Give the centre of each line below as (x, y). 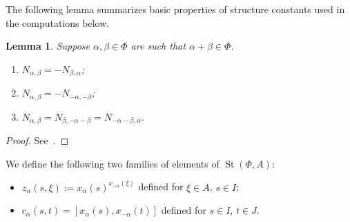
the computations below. (58, 22)
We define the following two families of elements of (113, 163)
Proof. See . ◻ (37, 140)
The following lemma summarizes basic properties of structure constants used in (175, 9)
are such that (158, 46)
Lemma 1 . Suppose (48, 46)
